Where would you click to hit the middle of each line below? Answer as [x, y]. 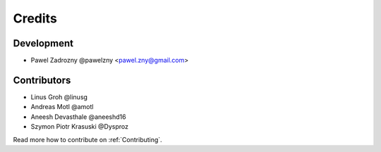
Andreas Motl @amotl [62, 107]
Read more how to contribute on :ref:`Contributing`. [87, 139]
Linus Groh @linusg [59, 97]
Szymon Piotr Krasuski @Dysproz [79, 127]
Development [43, 43]
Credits [35, 18]
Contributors [42, 80]
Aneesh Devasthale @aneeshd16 [78, 117]
